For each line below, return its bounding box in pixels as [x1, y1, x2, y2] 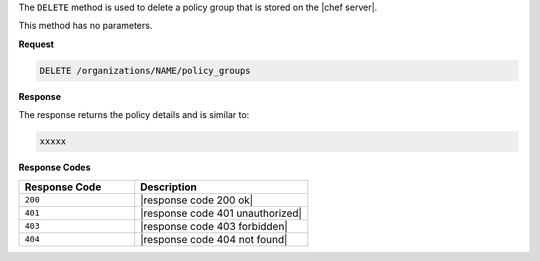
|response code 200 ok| [140, 193, 254, 207]
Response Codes [18, 161, 91, 174]
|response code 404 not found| [140, 232, 288, 246]
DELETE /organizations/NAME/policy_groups [39, 65, 251, 76]
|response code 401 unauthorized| [140, 206, 302, 220]
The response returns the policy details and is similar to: [18, 109, 250, 121]
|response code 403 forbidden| [140, 219, 289, 233]
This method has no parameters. [18, 20, 153, 32]
